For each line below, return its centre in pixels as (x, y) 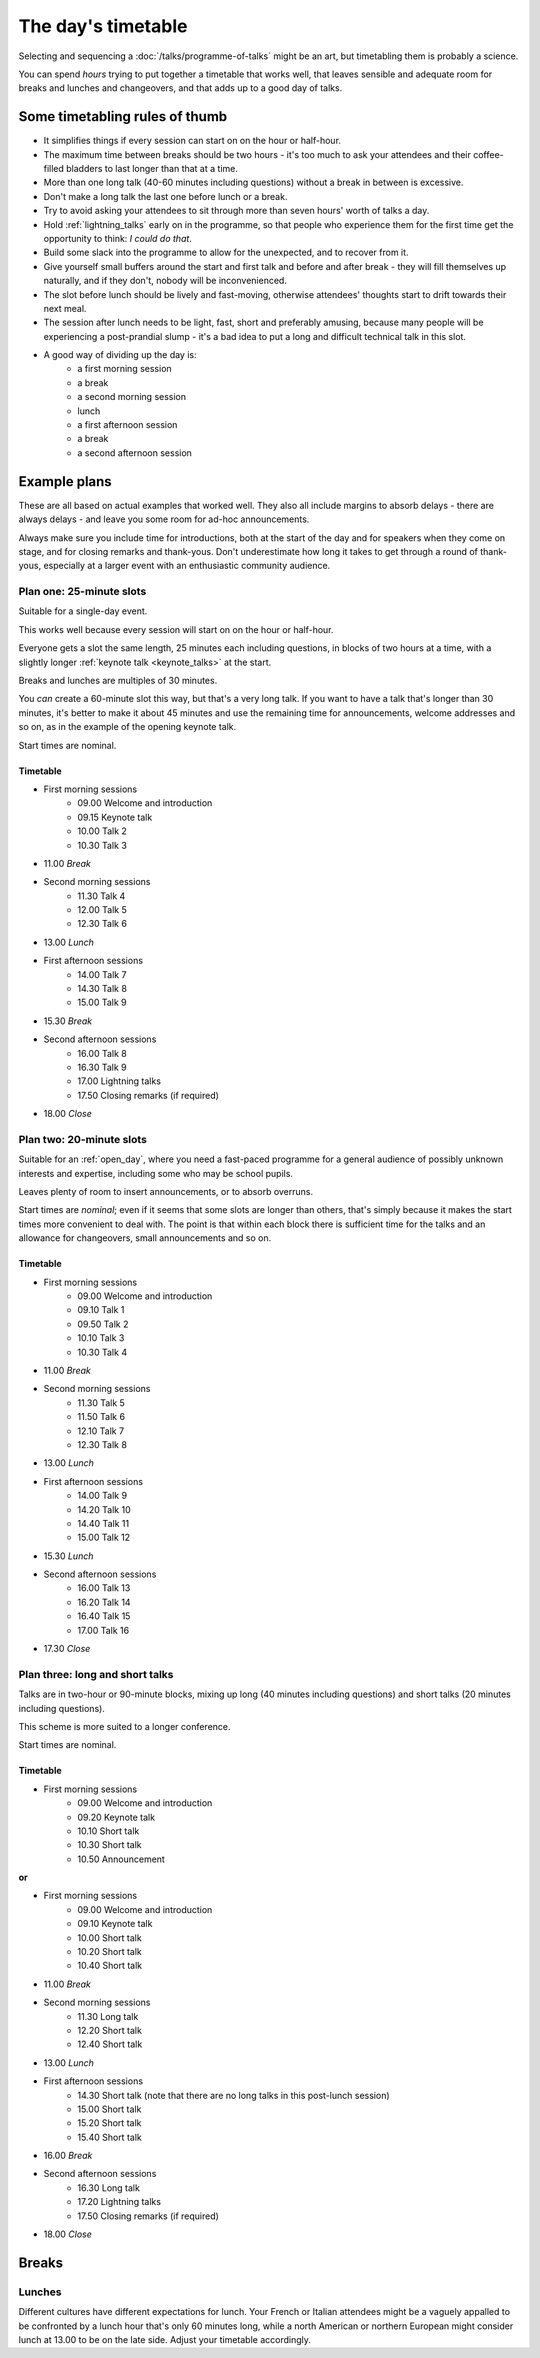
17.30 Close (67, 1649)
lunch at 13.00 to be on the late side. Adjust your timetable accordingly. (165, 2339)
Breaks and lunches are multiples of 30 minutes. (118, 680)
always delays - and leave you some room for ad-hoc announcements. (164, 519)
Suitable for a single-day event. (83, 611)
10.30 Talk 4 (102, 1352)
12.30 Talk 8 (102, 1444)
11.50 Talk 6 (101, 1417)
